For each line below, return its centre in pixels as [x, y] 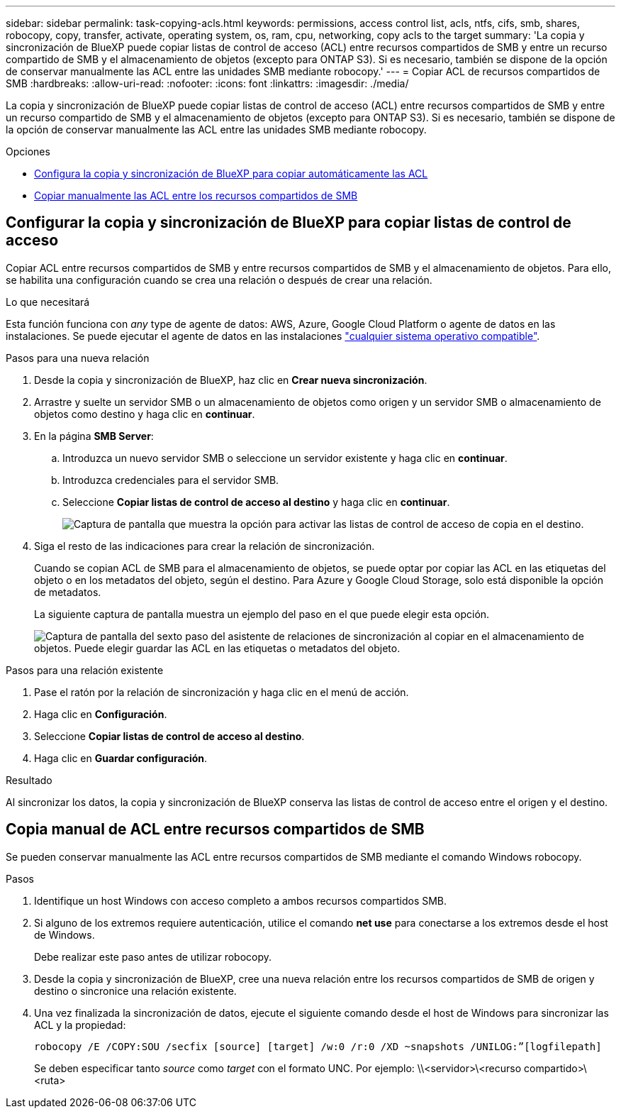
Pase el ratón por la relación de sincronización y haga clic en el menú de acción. [222, 692]
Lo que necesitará [48, 302]
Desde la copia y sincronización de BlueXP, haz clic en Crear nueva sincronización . [231, 380]
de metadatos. [68, 592]
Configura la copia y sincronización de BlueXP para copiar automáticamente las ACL [231, 173]
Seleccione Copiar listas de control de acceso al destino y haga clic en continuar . [256, 502]
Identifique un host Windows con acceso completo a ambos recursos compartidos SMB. [241, 900]
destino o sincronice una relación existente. [135, 991]
